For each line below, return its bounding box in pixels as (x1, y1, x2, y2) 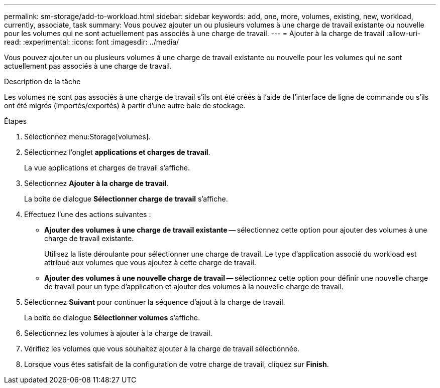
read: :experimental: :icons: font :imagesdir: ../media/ (4, 38, 179, 46)
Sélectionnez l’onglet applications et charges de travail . (24, 148, 210, 156)
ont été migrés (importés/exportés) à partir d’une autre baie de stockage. (4, 101, 246, 110)
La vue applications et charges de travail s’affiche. (24, 163, 190, 172)
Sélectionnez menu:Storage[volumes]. (24, 132, 151, 141)
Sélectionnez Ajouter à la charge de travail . (24, 179, 169, 187)
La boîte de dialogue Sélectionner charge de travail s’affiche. (24, 195, 228, 203)
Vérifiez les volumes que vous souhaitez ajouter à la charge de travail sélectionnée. (24, 344, 300, 353)
